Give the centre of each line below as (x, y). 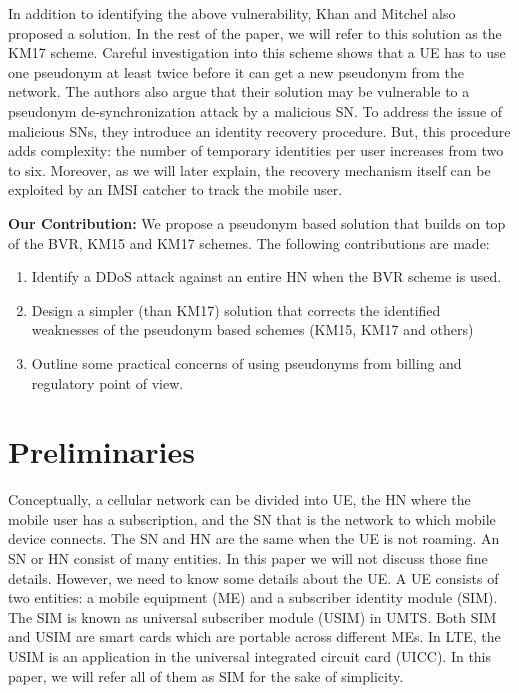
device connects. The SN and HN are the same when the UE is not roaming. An (254, 538)
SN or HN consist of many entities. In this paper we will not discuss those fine (248, 558)
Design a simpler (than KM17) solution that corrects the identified (236, 309)
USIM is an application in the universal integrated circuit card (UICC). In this (250, 655)
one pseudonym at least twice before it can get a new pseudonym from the (236, 71)
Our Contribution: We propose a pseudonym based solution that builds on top (257, 222)
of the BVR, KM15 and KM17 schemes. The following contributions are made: (249, 242)
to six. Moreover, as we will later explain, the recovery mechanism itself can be (249, 169)
